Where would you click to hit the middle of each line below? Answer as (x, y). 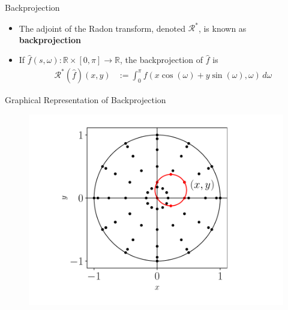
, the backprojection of (161, 60)
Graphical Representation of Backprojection (85, 99)
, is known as (222, 28)
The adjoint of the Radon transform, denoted (102, 28)
